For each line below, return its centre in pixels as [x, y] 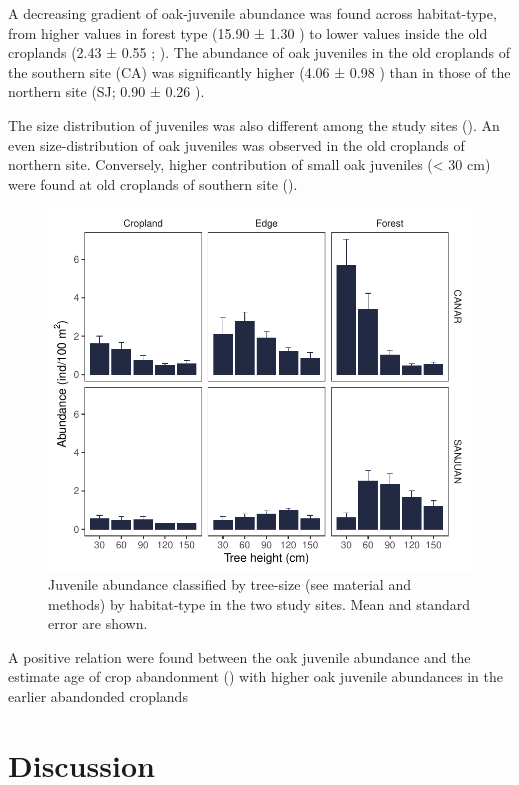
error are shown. [98, 623]
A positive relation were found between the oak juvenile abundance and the [239, 656]
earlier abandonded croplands [98, 696]
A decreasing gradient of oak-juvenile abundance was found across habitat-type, [252, 13]
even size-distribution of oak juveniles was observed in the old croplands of [236, 144]
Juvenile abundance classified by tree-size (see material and [229, 584]
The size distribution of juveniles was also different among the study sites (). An [254, 124]
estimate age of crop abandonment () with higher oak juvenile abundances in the [255, 676]
